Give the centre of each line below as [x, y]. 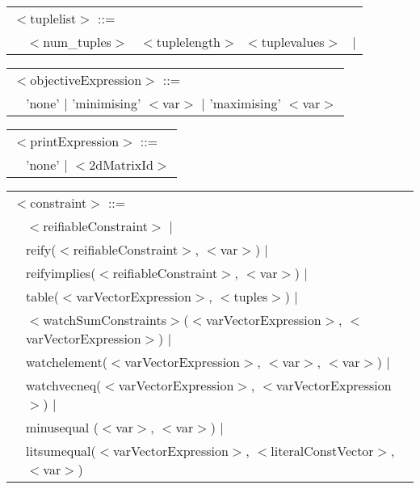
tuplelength [188, 42]
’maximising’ [245, 103]
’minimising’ [106, 103]
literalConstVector [322, 451]
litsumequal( [61, 451]
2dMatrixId [121, 164]
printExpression [75, 141]
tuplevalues [293, 42]
